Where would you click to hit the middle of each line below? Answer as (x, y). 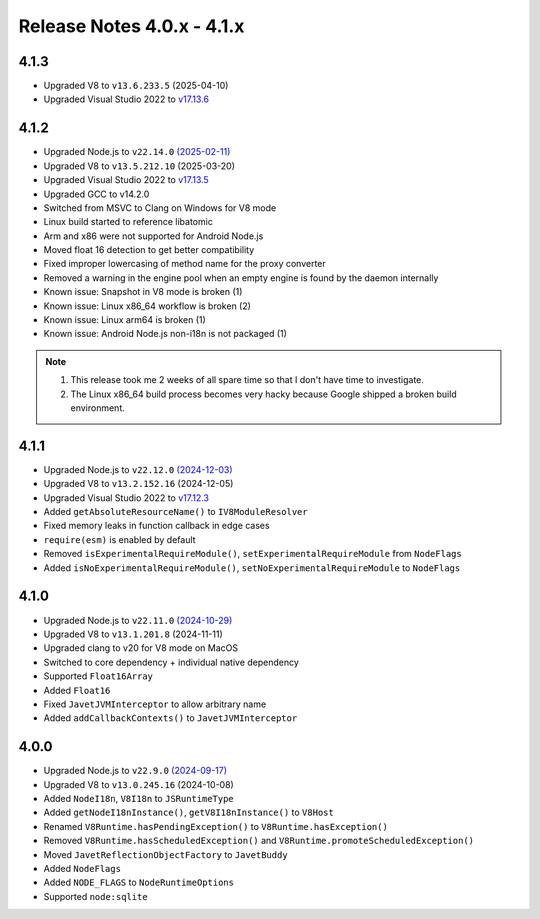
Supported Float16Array (98, 676)
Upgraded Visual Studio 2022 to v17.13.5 (126, 180)
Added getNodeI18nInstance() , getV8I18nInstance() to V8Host (188, 812)
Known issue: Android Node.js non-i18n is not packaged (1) (165, 334)
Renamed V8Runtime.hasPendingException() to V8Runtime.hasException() (216, 826)
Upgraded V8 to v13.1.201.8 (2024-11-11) (133, 634)
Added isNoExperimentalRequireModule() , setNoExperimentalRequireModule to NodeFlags (252, 567)
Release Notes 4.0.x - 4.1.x (131, 26)
